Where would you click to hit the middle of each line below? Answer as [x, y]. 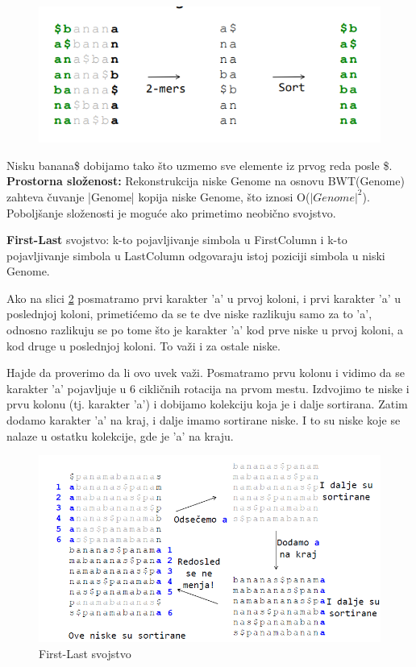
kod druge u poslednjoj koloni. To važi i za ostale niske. [144, 345]
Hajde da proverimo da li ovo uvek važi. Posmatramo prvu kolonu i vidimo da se [206, 373]
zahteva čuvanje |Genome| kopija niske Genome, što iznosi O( [158, 196]
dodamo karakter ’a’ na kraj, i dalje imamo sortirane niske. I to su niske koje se [204, 420]
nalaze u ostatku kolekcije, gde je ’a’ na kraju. [120, 435]
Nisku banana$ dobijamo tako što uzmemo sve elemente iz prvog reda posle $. [200, 165]
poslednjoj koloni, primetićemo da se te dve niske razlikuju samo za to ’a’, [189, 314]
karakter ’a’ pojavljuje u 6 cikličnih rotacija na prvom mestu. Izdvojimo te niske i [208, 388]
